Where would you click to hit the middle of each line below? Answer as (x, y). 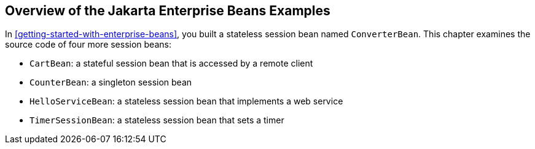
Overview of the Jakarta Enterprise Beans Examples (168, 11)
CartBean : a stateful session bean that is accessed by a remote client (171, 64)
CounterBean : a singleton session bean (111, 82)
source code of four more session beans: (88, 45)
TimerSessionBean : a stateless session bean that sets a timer (157, 120)
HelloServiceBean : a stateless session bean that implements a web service (186, 101)
